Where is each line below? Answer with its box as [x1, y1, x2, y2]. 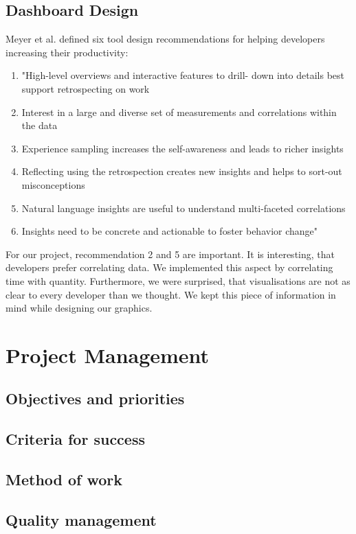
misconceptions [21, 177, 85, 191]
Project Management [5, 340, 210, 369]
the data [21, 118, 58, 132]
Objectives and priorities [5, 388, 185, 409]
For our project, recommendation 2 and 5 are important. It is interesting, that [5, 246, 335, 261]
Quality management [5, 509, 157, 530]
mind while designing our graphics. [5, 301, 153, 315]
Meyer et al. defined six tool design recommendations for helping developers [5, 32, 325, 46]
